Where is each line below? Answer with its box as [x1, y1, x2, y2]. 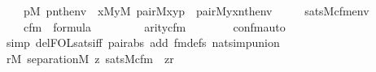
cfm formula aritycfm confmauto [23, 18, 286, 35]
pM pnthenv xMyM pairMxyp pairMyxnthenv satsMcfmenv [23, 2, 369, 19]
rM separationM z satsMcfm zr [6, 49, 174, 66]
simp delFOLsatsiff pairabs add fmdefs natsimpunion [6, 34, 280, 51]
